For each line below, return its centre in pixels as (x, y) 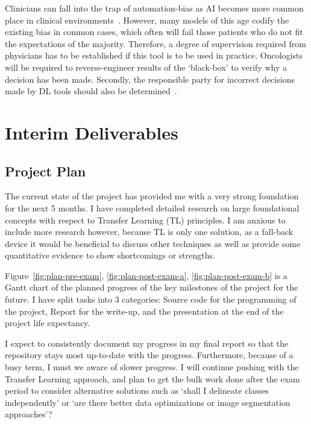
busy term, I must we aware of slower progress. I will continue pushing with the (152, 367)
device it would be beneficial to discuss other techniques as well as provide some (153, 243)
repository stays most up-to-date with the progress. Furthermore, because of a (149, 355)
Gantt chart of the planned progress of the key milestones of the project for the (152, 287)
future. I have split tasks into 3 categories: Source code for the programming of (151, 299)
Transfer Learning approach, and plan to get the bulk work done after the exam (152, 378)
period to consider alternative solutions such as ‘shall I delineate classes (137, 390)
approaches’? (29, 414)
